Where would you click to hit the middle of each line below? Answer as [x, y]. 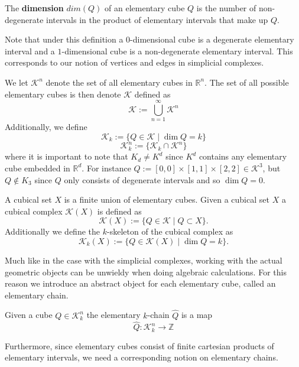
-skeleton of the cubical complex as [170, 231]
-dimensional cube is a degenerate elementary [212, 39]
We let [17, 82]
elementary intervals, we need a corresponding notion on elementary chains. [142, 357]
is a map [197, 315]
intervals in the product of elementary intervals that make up [157, 19]
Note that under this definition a [64, 39]
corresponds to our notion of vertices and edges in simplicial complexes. [134, 62]
